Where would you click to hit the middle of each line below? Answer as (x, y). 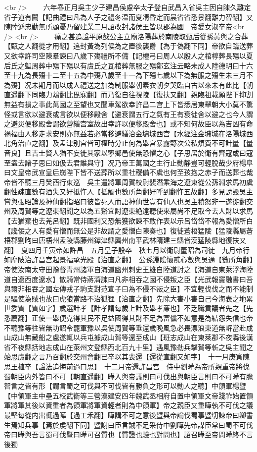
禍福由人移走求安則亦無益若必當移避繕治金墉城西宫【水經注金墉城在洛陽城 (125, 133)
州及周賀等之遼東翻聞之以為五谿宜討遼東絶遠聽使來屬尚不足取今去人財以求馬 (128, 211)
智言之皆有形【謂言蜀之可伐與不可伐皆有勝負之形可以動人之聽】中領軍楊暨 (125, 386)
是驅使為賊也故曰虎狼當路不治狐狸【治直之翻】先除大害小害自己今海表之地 (125, 298)
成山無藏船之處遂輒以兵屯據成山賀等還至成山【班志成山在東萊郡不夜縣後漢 (132, 337)
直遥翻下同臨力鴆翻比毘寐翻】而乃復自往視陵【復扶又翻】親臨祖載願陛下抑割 (128, 94)
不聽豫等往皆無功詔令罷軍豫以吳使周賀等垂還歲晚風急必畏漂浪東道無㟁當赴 (125, 327)
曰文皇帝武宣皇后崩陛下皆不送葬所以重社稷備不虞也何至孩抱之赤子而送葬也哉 (128, 172)
